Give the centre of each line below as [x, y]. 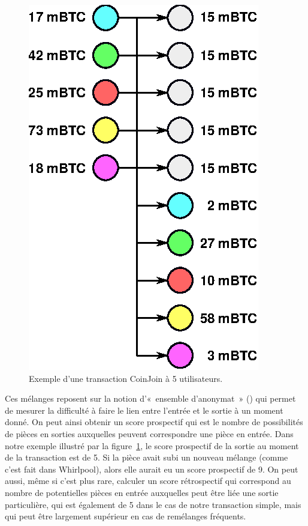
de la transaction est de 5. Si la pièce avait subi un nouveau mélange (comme [147, 457]
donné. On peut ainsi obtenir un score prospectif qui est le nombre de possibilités [154, 422]
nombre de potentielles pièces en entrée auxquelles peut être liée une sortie [142, 492]
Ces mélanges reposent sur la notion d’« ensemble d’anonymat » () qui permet [150, 398]
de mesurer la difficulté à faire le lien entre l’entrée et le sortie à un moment [144, 410]
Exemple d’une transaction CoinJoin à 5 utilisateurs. [126, 378]
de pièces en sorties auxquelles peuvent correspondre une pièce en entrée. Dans [149, 433]
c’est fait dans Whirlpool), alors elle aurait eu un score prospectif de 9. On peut [152, 469]
